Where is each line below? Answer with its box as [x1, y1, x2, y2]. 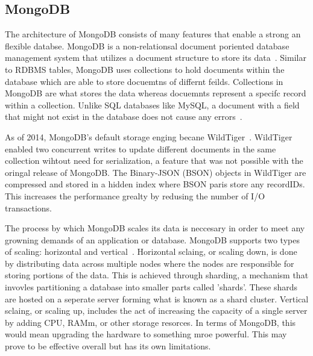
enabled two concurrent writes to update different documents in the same [5, 142, 276, 155]
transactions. [5, 201, 52, 214]
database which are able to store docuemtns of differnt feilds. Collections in [5, 75, 283, 87]
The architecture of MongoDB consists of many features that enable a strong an [5, 28, 301, 40]
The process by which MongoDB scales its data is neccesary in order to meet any [5, 222, 305, 234]
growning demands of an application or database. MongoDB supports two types [5, 233, 300, 246]
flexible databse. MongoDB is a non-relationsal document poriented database [5, 39, 289, 52]
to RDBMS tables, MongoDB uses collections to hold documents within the [5, 63, 285, 75]
